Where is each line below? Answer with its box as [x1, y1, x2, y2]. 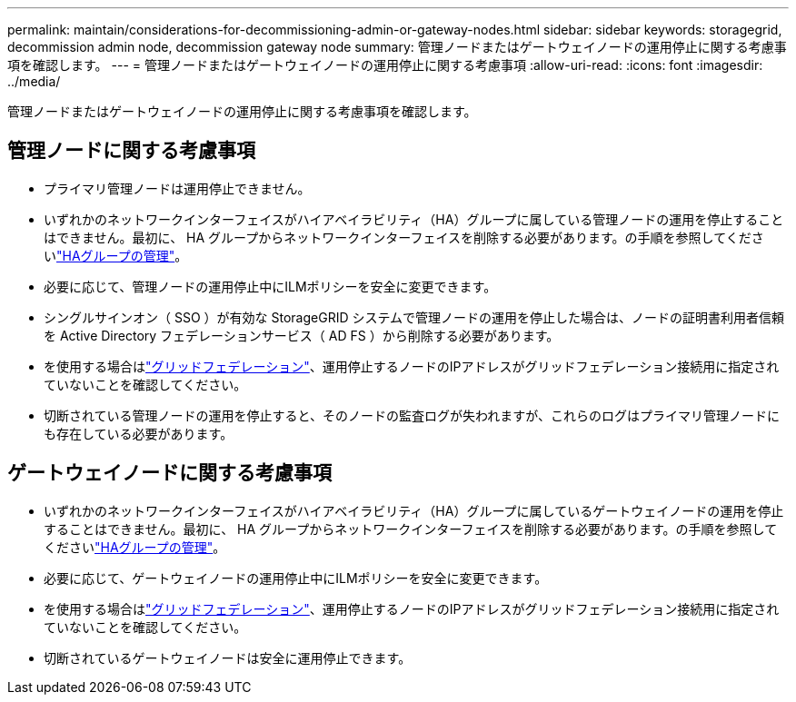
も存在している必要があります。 [44, 425, 234, 441]
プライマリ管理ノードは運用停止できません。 [44, 180, 311, 196]
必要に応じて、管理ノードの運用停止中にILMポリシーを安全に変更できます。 [44, 278, 497, 294]
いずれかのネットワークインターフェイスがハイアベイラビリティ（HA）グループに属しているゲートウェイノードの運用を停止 [44, 502, 784, 519]
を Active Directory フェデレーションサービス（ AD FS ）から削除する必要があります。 [44, 327, 560, 343]
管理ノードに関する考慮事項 [7, 139, 255, 163]
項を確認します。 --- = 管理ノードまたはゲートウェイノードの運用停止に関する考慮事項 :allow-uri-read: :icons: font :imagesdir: [7, 57, 763, 73]
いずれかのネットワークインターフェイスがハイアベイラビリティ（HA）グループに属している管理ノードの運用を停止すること [44, 211, 784, 227]
